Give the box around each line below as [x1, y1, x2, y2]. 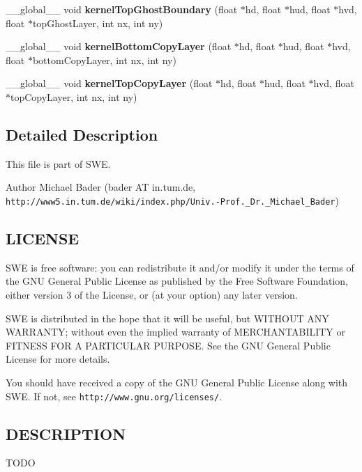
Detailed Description [6, 123, 158, 145]
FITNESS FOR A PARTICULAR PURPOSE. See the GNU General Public [6, 338, 331, 352]
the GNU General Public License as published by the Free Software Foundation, [6, 274, 348, 288]
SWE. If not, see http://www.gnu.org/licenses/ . [6, 388, 223, 403]
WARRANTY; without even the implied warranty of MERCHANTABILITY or [6, 324, 346, 339]
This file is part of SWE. [6, 156, 111, 171]
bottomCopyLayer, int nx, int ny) [32, 52, 176, 67]
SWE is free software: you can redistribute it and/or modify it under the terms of [6, 260, 354, 274]
